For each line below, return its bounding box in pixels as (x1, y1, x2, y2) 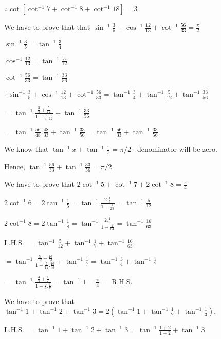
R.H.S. (112, 276, 133, 287)
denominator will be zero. (137, 144, 217, 154)
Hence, (4, 160, 25, 171)
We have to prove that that (4, 22, 90, 32)
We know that (4, 144, 49, 154)
